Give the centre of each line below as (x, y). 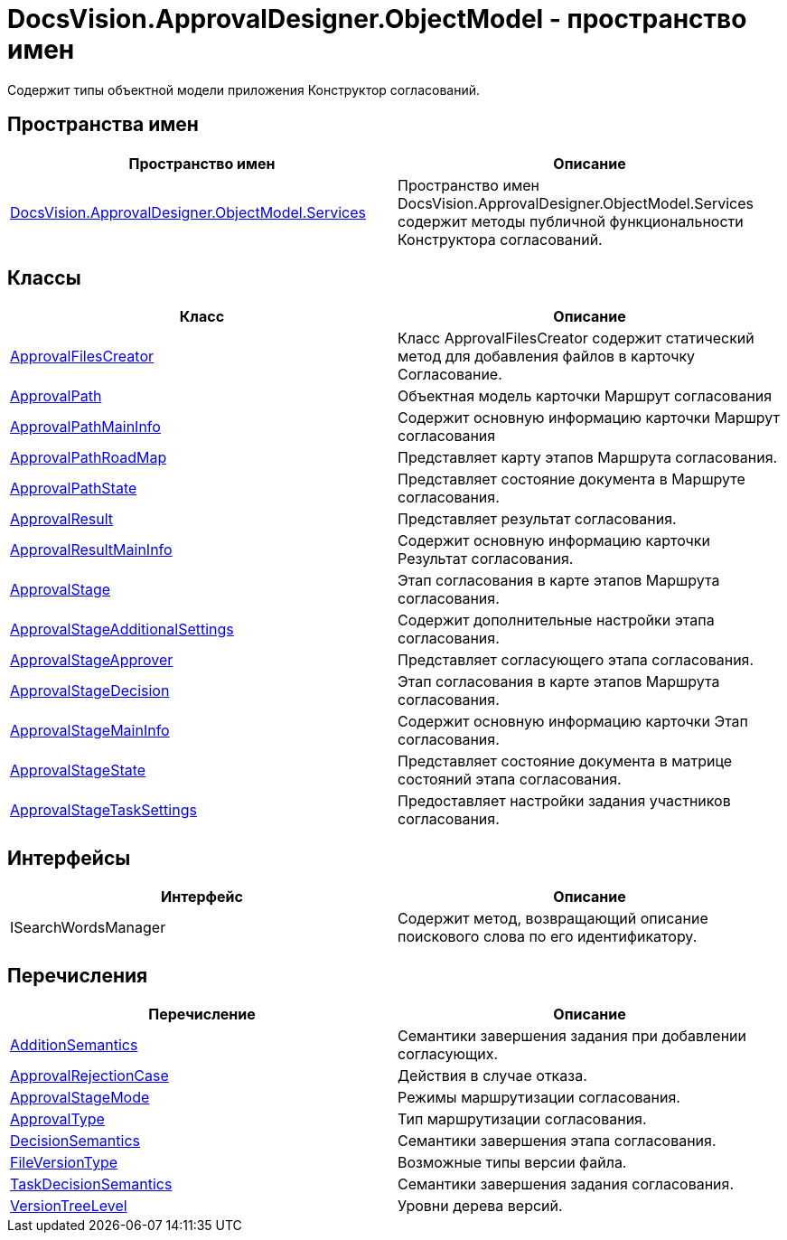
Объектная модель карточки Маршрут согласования (585, 396)
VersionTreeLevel (69, 1206)
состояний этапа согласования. (510, 780)
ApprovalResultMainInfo (91, 550)
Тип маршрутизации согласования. (522, 1119)
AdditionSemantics (74, 1045)
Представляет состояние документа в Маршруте (572, 479)
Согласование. (450, 375)
